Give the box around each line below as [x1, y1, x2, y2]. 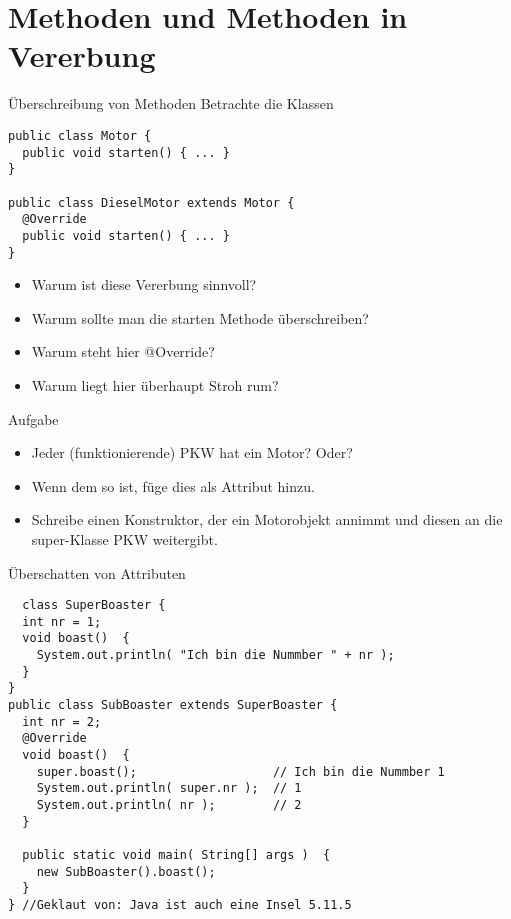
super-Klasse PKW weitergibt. [31, 528, 218, 549]
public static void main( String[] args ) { [22, 847, 331, 862]
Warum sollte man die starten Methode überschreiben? [31, 307, 369, 328]
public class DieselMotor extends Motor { [8, 195, 295, 210]
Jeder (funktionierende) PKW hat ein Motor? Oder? [31, 442, 353, 463]
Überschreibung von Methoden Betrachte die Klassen [8, 93, 334, 114]
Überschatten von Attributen [8, 562, 186, 583]
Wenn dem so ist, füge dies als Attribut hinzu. [31, 475, 315, 496]
